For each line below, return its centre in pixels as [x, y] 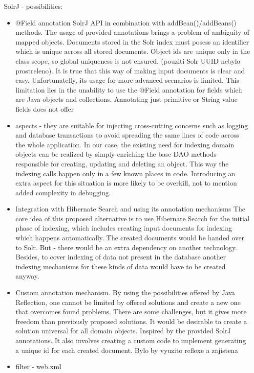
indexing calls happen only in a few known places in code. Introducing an [125, 173]
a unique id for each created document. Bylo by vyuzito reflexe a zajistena [127, 350]
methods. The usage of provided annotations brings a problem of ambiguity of [132, 32]
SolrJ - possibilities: [33, 6]
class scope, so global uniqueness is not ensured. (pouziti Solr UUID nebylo [128, 60]
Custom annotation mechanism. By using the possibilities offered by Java [125, 292]
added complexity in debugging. [63, 192]
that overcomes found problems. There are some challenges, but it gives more [131, 312]
